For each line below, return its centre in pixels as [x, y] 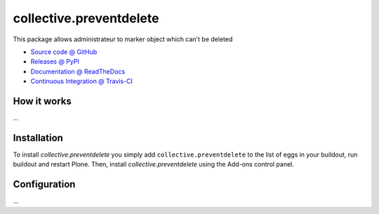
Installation [38, 137]
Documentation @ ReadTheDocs [78, 71]
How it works [42, 101]
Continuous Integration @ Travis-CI [82, 81]
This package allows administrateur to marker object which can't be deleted [123, 39]
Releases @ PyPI [55, 62]
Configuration [44, 184]
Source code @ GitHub [64, 52]
